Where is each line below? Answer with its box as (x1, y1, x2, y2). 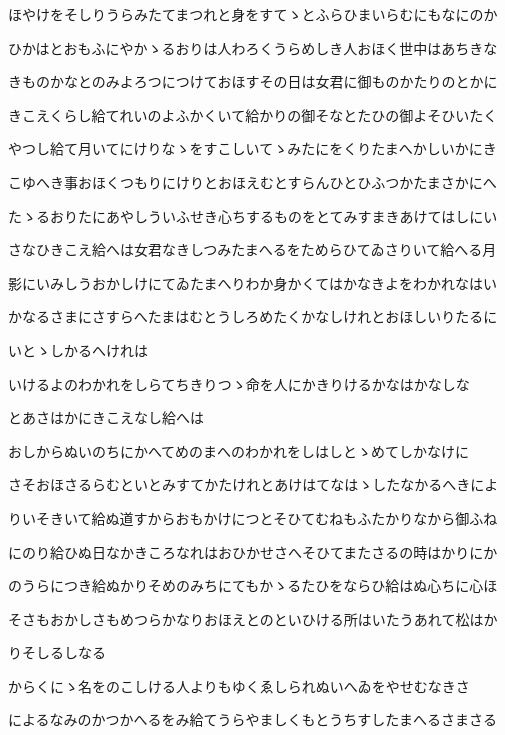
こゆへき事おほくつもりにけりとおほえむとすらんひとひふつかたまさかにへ (8, 171, 497, 192)
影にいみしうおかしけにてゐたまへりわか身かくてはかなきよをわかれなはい (8, 272, 497, 293)
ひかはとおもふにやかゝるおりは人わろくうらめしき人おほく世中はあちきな (8, 37, 498, 58)
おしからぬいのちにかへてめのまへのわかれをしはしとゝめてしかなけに (8, 440, 470, 461)
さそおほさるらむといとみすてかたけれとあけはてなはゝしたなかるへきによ (8, 474, 499, 495)
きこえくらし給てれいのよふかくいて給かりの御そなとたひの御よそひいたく (8, 104, 498, 125)
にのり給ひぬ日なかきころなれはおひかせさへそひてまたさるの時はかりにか (8, 541, 498, 562)
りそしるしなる (8, 642, 106, 663)
